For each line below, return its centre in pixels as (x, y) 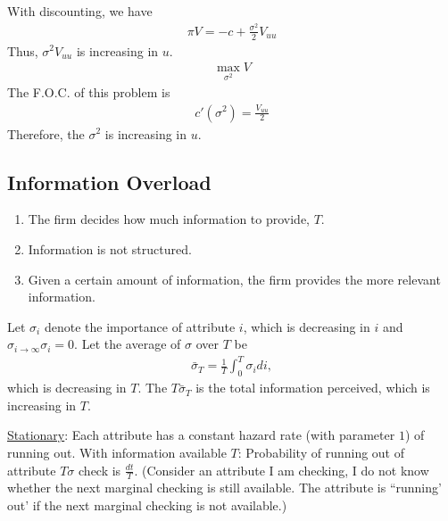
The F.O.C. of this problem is (89, 91)
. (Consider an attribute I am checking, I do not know (282, 470)
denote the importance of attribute (140, 326)
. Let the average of (128, 344)
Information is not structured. (110, 248)
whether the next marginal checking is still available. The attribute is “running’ (224, 488)
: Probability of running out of (321, 452)
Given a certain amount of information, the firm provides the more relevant (234, 279)
